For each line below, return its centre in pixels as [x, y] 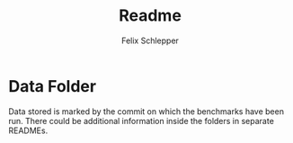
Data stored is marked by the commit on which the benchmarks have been [146, 111]
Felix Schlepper [150, 40]
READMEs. [28, 130]
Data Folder [52, 86]
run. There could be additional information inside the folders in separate [142, 121]
